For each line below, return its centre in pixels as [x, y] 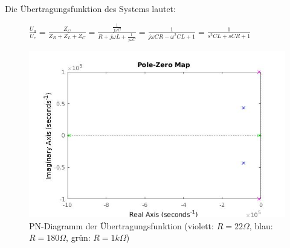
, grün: [78, 237]
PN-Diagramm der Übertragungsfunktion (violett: [121, 225]
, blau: [261, 225]
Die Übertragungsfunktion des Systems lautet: [90, 8]
